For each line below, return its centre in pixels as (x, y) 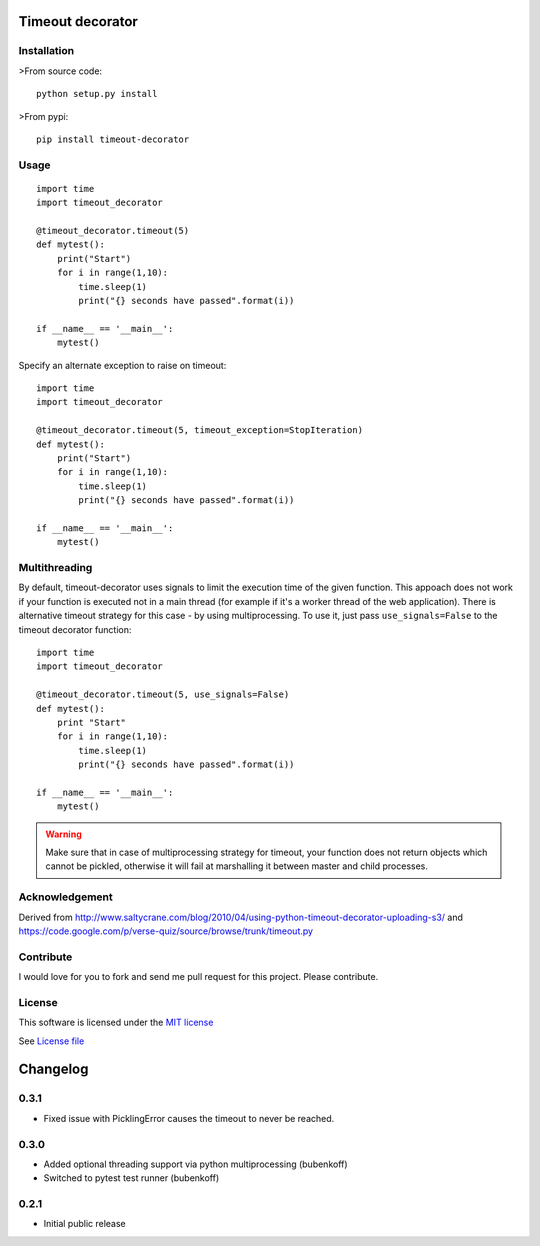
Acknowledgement (66, 897)
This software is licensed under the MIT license (116, 1022)
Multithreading (55, 568)
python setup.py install (97, 94)
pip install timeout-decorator (113, 139)
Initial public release (85, 1224)
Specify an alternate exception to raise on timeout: (122, 365)
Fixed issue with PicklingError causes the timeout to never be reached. (189, 1118)
